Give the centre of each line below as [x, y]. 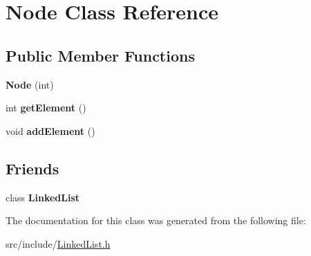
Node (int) [30, 84]
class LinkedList [43, 197]
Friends [32, 168]
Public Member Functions [100, 55]
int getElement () [46, 108]
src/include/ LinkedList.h [58, 243]
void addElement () [50, 130]
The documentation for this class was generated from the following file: [156, 220]
